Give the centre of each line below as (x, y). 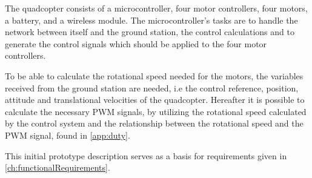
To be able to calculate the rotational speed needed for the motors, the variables (154, 75)
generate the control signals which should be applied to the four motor (136, 43)
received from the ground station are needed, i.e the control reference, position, (152, 87)
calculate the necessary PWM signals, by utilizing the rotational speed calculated (156, 111)
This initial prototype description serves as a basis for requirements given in (146, 155)
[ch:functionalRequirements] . (58, 167)
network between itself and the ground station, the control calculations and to (150, 32)
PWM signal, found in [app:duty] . (68, 135)
